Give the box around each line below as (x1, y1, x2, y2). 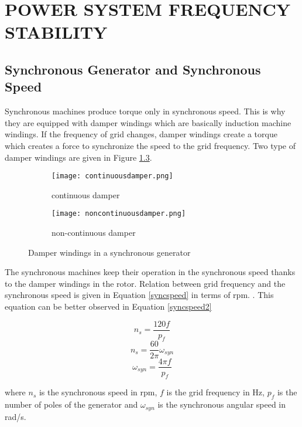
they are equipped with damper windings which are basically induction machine (5, 116, 291, 128)
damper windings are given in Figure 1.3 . (5, 151, 152, 163)
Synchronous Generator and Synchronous (5, 60, 261, 78)
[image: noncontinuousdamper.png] (52, 209, 186, 218)
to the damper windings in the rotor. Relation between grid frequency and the (5, 277, 286, 289)
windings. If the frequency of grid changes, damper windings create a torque (5, 128, 277, 140)
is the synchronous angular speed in (157, 398, 286, 411)
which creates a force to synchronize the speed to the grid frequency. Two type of (5, 139, 296, 151)
